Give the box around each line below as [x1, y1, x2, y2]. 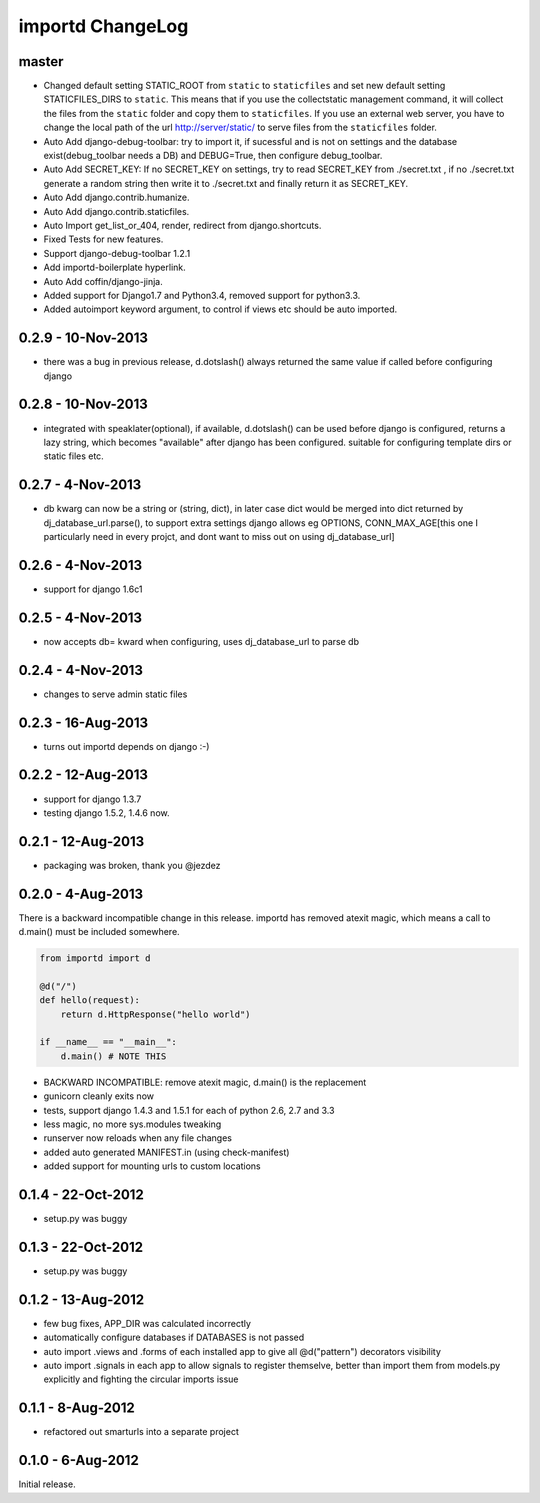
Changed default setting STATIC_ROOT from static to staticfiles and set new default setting [43, 80, 446, 92]
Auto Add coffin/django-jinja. [43, 275, 164, 287]
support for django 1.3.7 [43, 793, 142, 805]
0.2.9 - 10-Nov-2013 [18, 330, 149, 347]
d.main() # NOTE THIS [60, 1050, 167, 1062]
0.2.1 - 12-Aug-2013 [18, 833, 145, 850]
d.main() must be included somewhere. [18, 926, 180, 938]
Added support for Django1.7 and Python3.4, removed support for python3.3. [43, 289, 361, 301]
